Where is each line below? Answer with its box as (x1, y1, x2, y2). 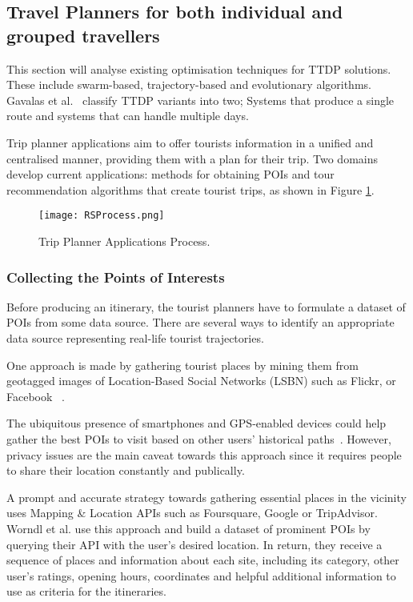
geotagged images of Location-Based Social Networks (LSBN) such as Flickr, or (6, 372, 396, 389)
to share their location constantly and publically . (6, 462, 245, 479)
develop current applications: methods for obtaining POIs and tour (6, 166, 335, 183)
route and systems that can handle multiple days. (6, 107, 249, 124)
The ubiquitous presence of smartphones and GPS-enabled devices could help (6, 415, 387, 431)
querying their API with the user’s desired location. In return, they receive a (6, 536, 383, 552)
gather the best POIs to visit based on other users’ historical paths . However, (6, 430, 391, 447)
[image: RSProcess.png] (38, 210, 165, 222)
